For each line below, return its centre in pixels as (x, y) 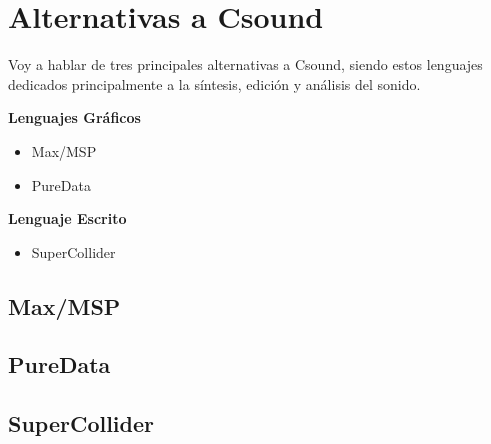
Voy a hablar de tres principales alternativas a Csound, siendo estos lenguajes (245, 64)
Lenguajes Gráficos (74, 117)
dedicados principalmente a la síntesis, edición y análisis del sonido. (214, 83)
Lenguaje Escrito (67, 218)
